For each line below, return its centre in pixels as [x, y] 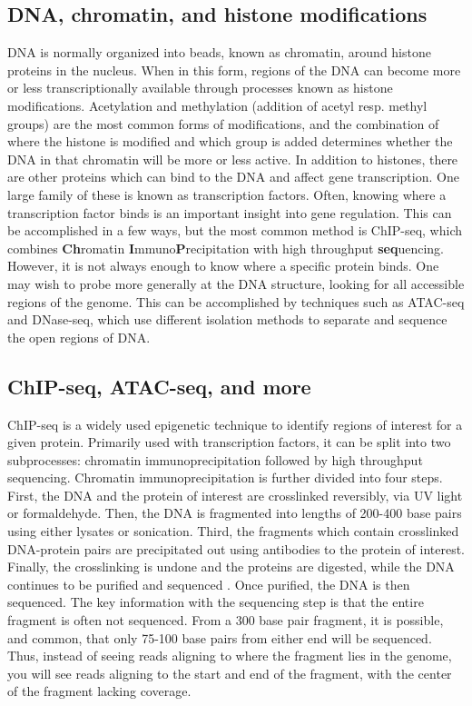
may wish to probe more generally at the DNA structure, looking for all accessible [236, 283]
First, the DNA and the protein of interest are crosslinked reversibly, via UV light [235, 495]
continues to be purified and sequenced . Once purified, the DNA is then [209, 584]
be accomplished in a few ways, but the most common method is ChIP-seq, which [235, 230]
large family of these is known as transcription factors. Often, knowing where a [227, 194]
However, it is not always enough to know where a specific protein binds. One [223, 266]
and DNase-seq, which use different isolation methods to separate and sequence [227, 319]
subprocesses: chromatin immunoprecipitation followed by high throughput [215, 459]
